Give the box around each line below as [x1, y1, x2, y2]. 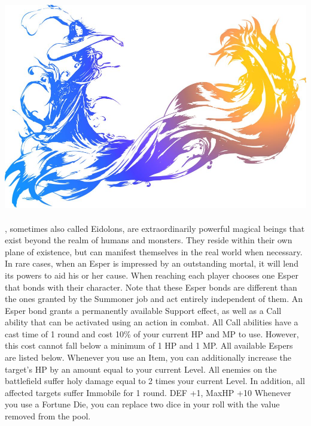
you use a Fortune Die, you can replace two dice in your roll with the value [5, 398, 280, 410]
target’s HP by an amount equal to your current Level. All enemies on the [5, 362, 277, 375]
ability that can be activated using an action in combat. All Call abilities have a [5, 316, 298, 328]
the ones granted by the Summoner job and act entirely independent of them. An [5, 292, 303, 305]
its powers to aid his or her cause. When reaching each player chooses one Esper [5, 268, 298, 281]
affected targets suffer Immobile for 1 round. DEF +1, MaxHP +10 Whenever [5, 386, 291, 398]
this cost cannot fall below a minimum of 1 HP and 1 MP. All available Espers [5, 339, 293, 352]
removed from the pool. [5, 410, 91, 422]
